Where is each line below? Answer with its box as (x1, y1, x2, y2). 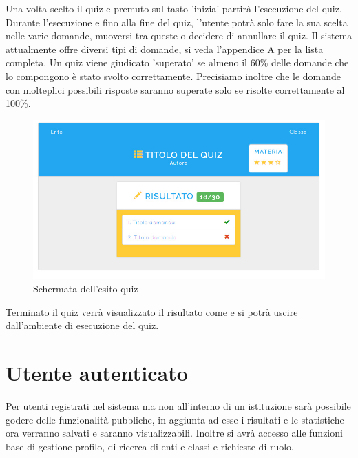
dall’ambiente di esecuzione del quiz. (6, 318, 159, 332)
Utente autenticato (6, 359, 188, 387)
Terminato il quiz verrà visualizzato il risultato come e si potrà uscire (6, 304, 298, 319)
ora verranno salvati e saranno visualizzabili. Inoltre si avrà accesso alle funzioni (6, 426, 343, 440)
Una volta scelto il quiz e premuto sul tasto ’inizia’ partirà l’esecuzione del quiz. (6, 1, 342, 15)
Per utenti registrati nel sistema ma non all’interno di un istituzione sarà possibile (6, 399, 351, 413)
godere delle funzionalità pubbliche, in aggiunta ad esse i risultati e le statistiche (6, 412, 344, 426)
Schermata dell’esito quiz (33, 281, 138, 296)
